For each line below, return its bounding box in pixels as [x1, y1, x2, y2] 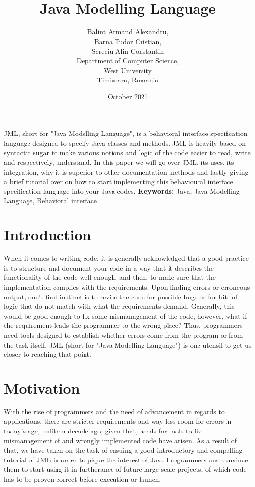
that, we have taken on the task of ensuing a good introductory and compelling [4, 445, 243, 455]
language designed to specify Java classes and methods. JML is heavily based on [4, 137, 246, 148]
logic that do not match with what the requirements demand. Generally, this [4, 301, 235, 311]
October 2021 [107, 91, 148, 101]
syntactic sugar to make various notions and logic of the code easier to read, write [4, 147, 251, 158]
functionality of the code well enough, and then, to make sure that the [4, 272, 216, 282]
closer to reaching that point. [4, 349, 91, 359]
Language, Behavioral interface [4, 195, 97, 206]
